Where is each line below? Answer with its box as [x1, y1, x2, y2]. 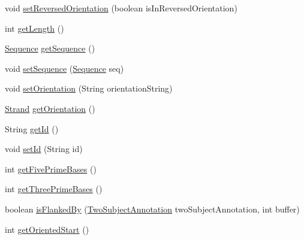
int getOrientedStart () [5, 223, 89, 235]
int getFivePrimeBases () [5, 162, 97, 175]
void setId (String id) [5, 142, 83, 155]
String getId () [5, 122, 59, 135]
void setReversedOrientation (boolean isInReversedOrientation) [5, 2, 237, 14]
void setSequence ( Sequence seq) [5, 62, 124, 74]
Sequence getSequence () [5, 42, 95, 54]
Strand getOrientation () [5, 102, 95, 114]
